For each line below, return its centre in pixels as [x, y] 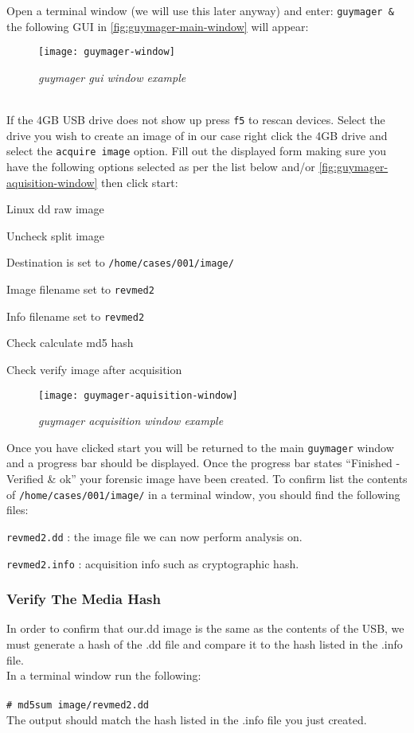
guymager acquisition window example [131, 421]
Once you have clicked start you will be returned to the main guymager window [200, 447]
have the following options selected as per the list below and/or [161, 166]
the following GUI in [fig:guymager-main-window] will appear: [158, 26]
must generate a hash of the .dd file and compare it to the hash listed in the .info [205, 644]
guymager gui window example [112, 77]
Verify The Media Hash [84, 599]
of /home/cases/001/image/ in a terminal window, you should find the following [203, 494]
